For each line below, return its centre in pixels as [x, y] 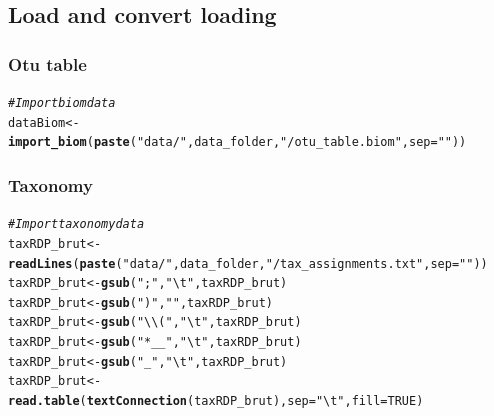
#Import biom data [62, 103]
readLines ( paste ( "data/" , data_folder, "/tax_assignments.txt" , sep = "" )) [248, 263]
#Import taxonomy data [76, 224]
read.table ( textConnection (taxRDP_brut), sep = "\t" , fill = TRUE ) [216, 401]
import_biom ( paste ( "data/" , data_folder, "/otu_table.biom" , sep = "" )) [237, 142]
